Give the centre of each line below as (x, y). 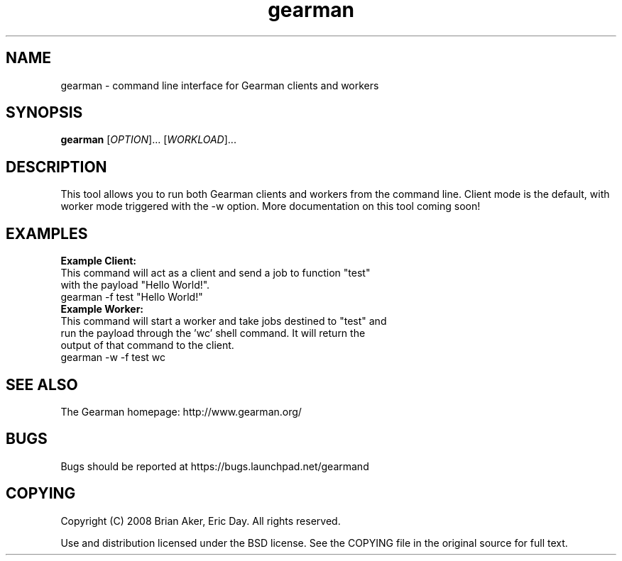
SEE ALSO (42, 384)
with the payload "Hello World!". (135, 285)
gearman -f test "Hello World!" (132, 297)
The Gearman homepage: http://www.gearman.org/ (181, 411)
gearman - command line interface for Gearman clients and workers (220, 85)
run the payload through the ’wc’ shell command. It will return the (213, 333)
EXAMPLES (47, 233)
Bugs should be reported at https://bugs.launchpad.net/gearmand (215, 466)
